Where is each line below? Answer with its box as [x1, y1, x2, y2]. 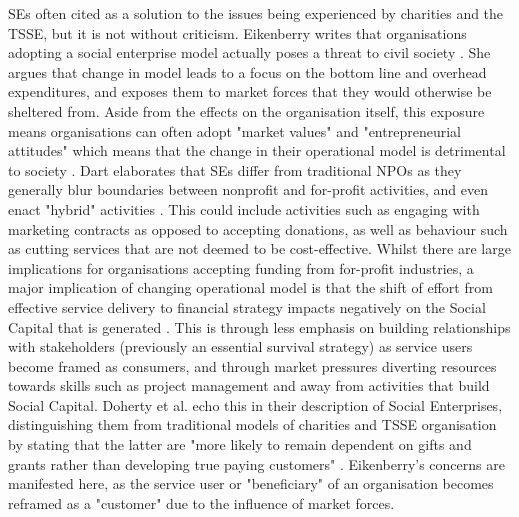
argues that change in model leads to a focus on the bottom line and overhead [8, 61, 487, 82]
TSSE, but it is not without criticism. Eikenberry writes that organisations [8, 22, 467, 43]
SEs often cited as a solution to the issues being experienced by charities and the [8, 3, 504, 23]
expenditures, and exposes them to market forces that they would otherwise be [8, 81, 492, 102]
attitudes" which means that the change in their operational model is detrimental [8, 140, 506, 161]
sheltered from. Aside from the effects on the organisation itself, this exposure [8, 100, 485, 121]
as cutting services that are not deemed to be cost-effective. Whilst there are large [8, 238, 511, 259]
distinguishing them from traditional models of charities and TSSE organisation [8, 414, 497, 435]
